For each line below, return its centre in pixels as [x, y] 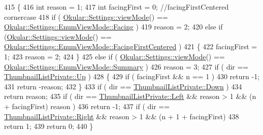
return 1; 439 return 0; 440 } [49, 126]
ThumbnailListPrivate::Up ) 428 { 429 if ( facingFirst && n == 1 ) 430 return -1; [132, 76]
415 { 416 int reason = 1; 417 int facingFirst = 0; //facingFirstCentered [117, 7]
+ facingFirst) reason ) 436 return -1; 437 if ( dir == [87, 106]
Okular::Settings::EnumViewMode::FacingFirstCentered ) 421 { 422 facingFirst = [131, 46]
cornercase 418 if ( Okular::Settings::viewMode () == [86, 16]
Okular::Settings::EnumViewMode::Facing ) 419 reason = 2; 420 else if [113, 27]
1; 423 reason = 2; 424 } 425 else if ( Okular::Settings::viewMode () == [114, 56]
